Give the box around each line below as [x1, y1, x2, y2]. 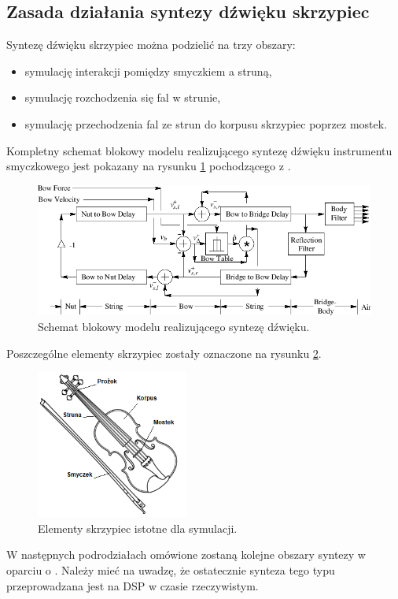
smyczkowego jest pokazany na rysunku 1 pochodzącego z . [6, 158, 291, 174]
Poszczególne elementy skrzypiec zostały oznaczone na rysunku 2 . [6, 344, 322, 361]
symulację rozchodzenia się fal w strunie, [24, 89, 221, 106]
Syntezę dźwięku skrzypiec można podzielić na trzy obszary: [6, 36, 296, 53]
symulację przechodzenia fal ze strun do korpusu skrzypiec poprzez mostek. [24, 115, 388, 132]
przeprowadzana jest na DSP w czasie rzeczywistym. [6, 577, 259, 593]
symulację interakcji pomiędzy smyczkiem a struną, [24, 62, 272, 79]
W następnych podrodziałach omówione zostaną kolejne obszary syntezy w [6, 546, 366, 563]
